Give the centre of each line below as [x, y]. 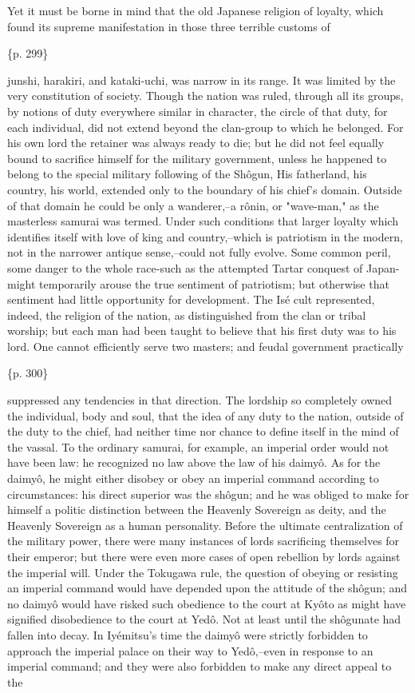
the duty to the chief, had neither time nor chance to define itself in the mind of [203, 431]
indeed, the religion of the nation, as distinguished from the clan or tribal [187, 315]
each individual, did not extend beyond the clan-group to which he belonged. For [206, 127]
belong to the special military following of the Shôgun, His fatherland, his [187, 174]
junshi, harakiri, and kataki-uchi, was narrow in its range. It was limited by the [202, 80]
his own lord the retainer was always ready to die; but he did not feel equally [196, 143]
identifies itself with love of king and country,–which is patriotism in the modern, [205, 236]
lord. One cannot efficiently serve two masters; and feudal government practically [206, 346]
